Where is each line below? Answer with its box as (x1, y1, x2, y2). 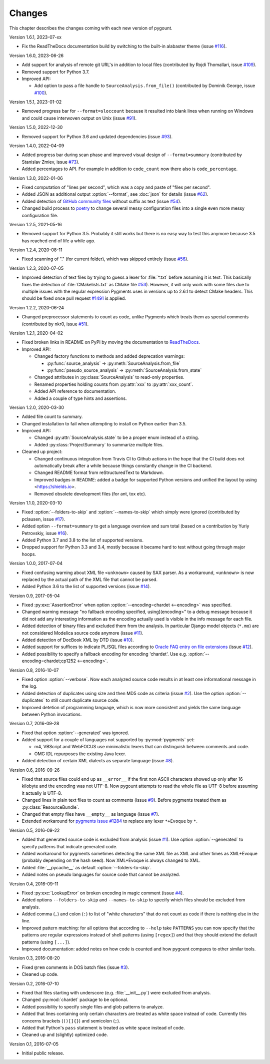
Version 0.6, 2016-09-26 (9, 767, 60, 773)
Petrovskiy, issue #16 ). (21, 530, 68, 536)
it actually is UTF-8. (21, 790, 62, 796)
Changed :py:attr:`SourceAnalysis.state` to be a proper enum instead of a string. (34, 434, 199, 440)
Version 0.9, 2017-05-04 (9, 593, 60, 599)
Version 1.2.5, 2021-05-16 (9, 221, 62, 227)
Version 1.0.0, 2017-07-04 (9, 561, 62, 567)
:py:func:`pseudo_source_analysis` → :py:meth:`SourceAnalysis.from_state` (46, 367, 202, 373)
